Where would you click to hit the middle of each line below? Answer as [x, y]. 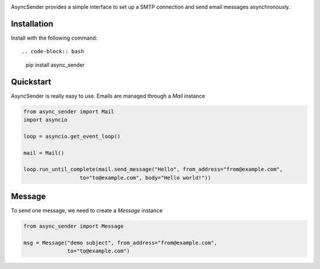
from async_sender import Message [73, 226]
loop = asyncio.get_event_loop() [72, 136]
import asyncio [45, 119]
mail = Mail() [44, 153]
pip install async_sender [55, 64]
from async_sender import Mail [69, 111]
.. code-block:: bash [53, 51]
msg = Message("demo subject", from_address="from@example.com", [120, 243]
